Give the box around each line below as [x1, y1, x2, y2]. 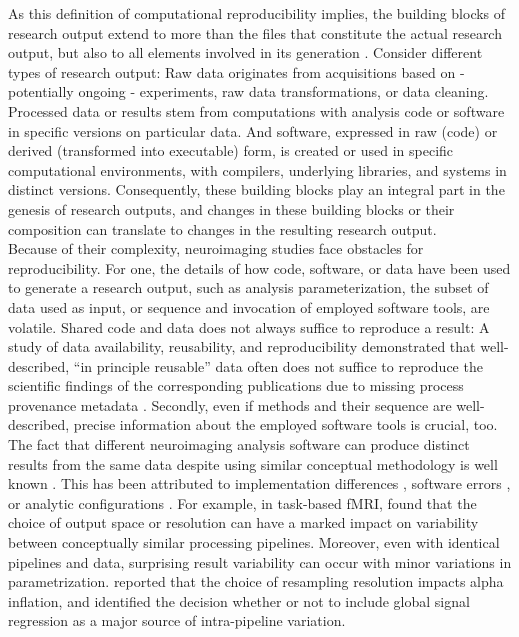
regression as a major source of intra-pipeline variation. [8, 610, 346, 631]
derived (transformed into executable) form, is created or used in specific [8, 140, 454, 161]
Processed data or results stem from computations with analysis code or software [8, 100, 505, 121]
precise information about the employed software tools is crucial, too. [73, 414, 498, 435]
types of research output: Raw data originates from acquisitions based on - [8, 61, 465, 82]
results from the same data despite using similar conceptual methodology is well [8, 453, 498, 474]
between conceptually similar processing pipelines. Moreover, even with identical [8, 532, 500, 553]
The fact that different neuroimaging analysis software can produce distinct [8, 434, 470, 455]
